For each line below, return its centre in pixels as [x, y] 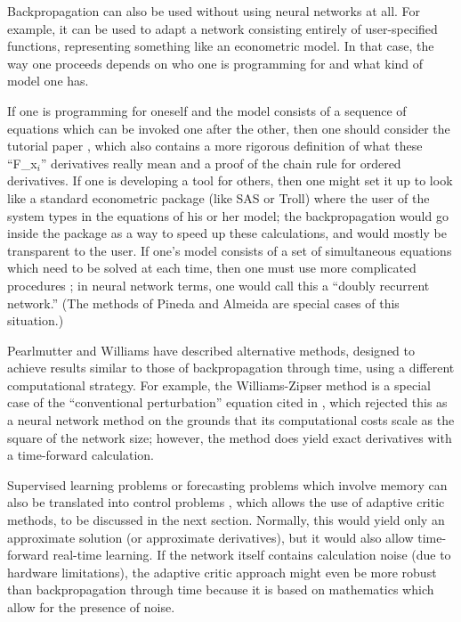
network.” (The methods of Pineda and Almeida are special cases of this [203, 303]
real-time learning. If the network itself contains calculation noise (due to [252, 555]
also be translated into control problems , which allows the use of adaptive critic [226, 502]
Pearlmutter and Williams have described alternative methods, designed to [211, 350]
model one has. [48, 81]
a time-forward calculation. [81, 455]
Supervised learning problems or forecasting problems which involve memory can [227, 484]
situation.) [36, 320]
